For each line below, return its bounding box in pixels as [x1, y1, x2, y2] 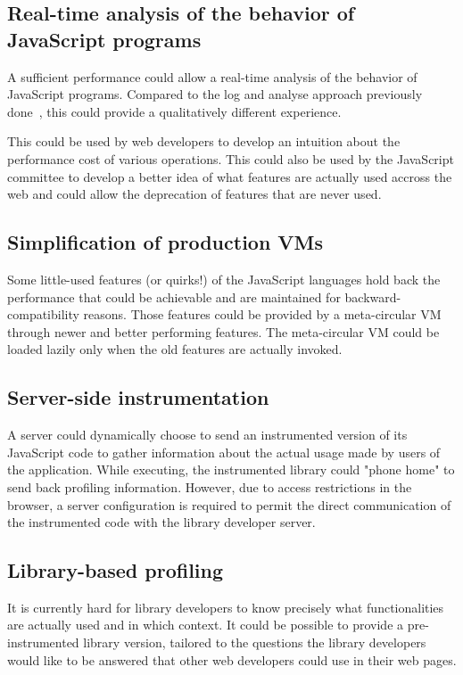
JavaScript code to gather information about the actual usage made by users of [7, 442, 441, 461]
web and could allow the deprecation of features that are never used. [7, 185, 382, 203]
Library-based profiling [7, 556, 224, 584]
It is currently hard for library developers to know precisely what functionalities [7, 597, 444, 616]
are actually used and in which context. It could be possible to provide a [7, 615, 404, 634]
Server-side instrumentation [7, 383, 269, 411]
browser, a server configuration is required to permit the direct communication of [7, 495, 451, 514]
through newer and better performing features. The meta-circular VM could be [7, 322, 440, 341]
